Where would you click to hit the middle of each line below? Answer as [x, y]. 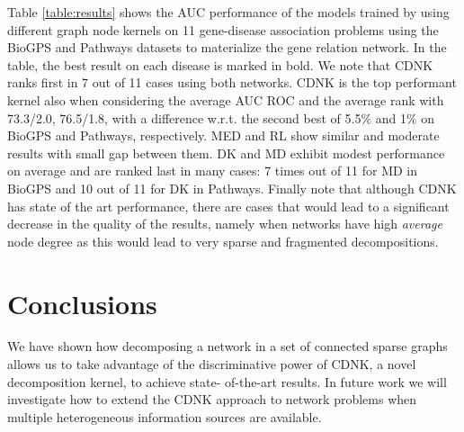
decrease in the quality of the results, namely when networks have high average [225, 224]
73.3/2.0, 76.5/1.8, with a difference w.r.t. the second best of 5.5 [184, 117]
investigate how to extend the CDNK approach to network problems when [212, 399]
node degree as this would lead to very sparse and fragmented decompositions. [223, 241]
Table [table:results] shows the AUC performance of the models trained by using [228, 12]
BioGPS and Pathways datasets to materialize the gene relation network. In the [227, 47]
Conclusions [82, 303]
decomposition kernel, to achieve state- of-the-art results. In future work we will [227, 381]
